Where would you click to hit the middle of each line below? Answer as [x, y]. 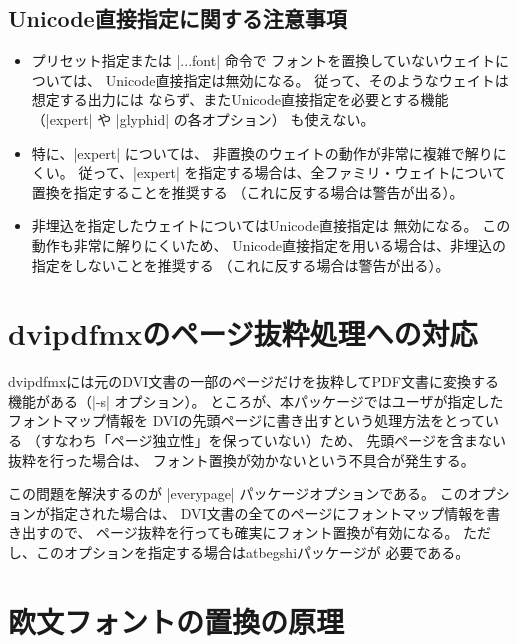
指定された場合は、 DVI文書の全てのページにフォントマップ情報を [268, 512]
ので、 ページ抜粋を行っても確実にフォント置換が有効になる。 [254, 532]
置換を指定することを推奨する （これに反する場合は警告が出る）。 [247, 191]
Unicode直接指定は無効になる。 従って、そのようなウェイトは [307, 79]
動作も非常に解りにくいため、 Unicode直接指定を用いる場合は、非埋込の [268, 244]
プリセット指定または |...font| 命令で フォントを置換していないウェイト [263, 60]
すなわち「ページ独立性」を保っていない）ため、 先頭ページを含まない [273, 440]
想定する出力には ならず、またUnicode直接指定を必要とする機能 [240, 99]
